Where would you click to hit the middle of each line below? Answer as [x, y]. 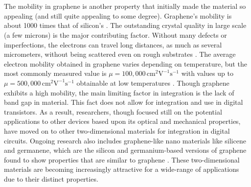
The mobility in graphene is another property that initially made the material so [125, 6]
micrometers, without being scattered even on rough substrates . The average [120, 54]
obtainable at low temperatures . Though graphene [153, 82]
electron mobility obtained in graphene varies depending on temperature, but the [125, 63]
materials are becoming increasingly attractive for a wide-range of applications [122, 169]
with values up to [207, 73]
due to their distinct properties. [51, 178]
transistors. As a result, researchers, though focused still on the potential [113, 111]
